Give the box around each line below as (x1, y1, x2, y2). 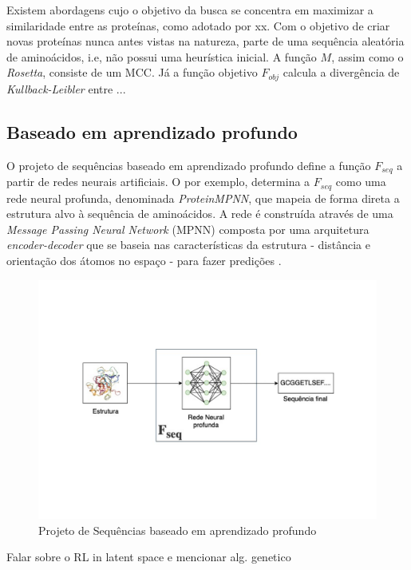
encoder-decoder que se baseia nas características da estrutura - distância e (6, 236, 370, 253)
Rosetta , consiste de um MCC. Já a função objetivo (6, 64, 258, 81)
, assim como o (331, 48, 404, 65)
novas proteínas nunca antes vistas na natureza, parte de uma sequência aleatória (6, 33, 405, 49)
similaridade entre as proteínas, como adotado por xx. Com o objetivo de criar (6, 17, 390, 34)
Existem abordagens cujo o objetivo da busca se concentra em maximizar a (6, 2, 373, 18)
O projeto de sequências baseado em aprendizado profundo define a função (6, 156, 371, 173)
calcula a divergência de (283, 64, 400, 81)
